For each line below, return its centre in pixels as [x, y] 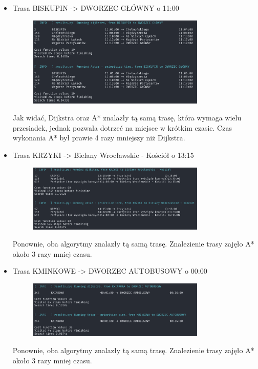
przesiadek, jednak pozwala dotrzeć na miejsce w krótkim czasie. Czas [122, 127]
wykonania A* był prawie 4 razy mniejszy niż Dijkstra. [99, 138]
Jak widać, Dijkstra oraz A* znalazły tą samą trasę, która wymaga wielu [127, 118]
